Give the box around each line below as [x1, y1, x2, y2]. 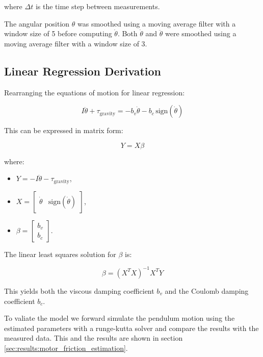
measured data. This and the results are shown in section [4, 333, 183, 343]
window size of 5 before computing [4, 28, 112, 39]
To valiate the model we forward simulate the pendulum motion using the [4, 313, 235, 323]
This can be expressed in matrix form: [4, 125, 123, 136]
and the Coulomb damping [165, 285, 249, 296]
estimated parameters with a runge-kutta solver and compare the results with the [4, 322, 259, 333]
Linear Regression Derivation [4, 63, 162, 79]
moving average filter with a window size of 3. [4, 38, 147, 48]
